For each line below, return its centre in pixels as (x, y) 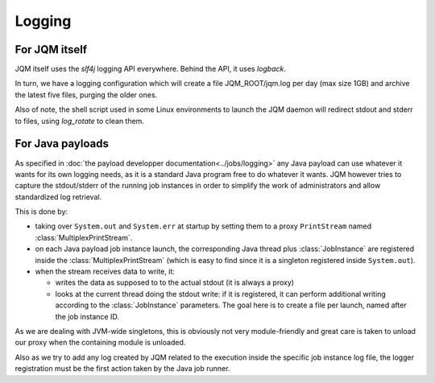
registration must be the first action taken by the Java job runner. (122, 369)
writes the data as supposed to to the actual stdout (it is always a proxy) (174, 282)
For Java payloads (62, 144)
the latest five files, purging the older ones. (86, 95)
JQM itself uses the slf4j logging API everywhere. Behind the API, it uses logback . (150, 69)
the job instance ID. (87, 316)
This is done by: (41, 212)
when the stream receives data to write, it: (105, 272)
